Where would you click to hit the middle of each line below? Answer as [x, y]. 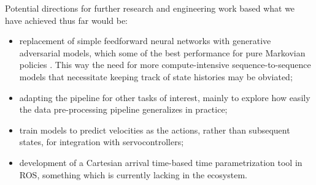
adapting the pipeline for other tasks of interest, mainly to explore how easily [165, 97]
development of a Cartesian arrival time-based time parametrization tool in [161, 162]
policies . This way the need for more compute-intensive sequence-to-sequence [165, 65]
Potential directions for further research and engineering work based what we [150, 8]
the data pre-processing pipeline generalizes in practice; [123, 109]
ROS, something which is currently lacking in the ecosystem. [133, 174]
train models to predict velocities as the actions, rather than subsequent [155, 130]
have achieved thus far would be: [67, 20]
